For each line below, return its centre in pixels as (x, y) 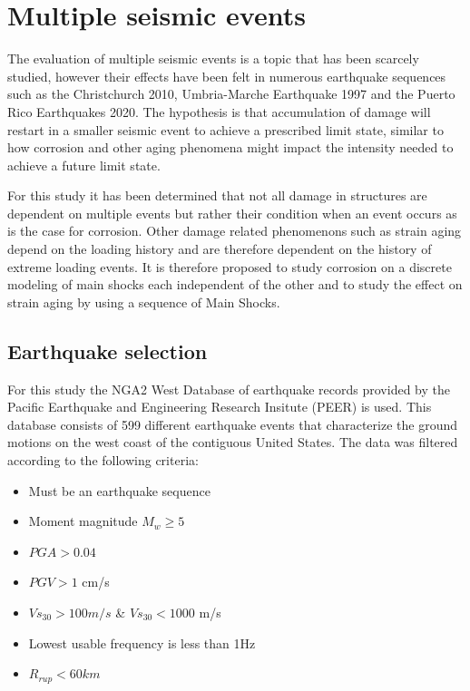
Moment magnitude (83, 521)
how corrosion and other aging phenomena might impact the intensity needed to (230, 147)
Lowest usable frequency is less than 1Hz (142, 642)
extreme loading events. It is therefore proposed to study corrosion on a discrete (230, 266)
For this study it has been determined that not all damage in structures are (217, 195)
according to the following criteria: (103, 460)
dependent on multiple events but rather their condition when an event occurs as (232, 213)
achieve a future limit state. (84, 165)
